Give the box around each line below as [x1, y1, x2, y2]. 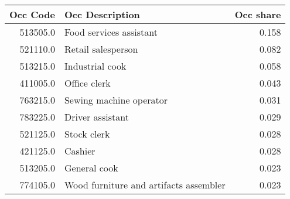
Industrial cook [64, 59, 127, 73]
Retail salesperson [64, 42, 138, 56]
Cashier [64, 144, 95, 157]
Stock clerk [64, 127, 110, 140]
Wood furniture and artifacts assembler [64, 178, 226, 191]
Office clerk [64, 76, 111, 90]
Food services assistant [64, 25, 158, 39]
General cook [64, 161, 118, 174]
